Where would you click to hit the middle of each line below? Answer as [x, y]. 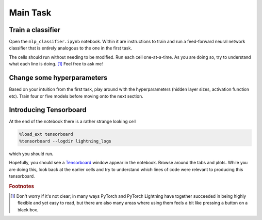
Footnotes [22, 186]
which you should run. [31, 154]
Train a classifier [35, 30]
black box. [28, 210]
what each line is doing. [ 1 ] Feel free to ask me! [56, 64]
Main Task [30, 13]
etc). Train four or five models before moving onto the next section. [76, 96]
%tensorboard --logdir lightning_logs [65, 141]
